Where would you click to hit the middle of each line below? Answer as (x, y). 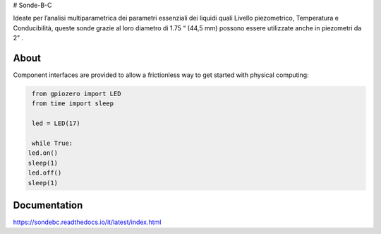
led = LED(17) (56, 123)
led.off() (45, 173)
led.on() (43, 153)
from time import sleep (73, 104)
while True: (53, 144)
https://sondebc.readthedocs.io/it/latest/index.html (87, 222)
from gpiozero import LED (77, 94)
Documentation (48, 205)
